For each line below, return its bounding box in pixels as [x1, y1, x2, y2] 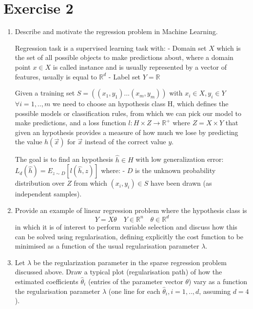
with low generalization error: [136, 154, 224, 164]
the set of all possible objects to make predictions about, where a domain [15, 52, 234, 62]
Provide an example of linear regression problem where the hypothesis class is [15, 205, 247, 215]
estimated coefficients [15, 276, 78, 286]
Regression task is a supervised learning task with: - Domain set [15, 42, 207, 53]
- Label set [108, 71, 141, 81]
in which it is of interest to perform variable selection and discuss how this [15, 221, 237, 232]
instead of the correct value [84, 136, 166, 147]
